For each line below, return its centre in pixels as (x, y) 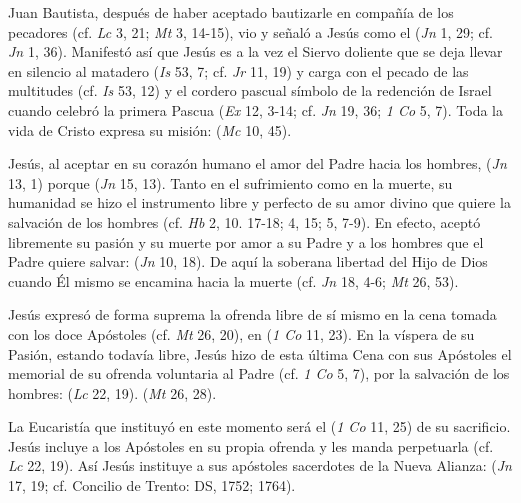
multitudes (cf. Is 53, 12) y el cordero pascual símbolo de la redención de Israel (250, 90)
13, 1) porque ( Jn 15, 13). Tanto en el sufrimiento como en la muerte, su (230, 182)
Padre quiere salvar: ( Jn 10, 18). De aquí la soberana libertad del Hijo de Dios (248, 261)
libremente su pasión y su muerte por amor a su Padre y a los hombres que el (246, 241)
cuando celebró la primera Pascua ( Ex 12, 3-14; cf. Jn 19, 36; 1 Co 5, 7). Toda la (255, 109)
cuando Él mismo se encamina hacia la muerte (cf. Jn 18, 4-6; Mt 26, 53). (233, 280)
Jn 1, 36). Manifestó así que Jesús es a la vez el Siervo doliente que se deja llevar (255, 51)
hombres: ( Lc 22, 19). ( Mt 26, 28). (112, 392)
